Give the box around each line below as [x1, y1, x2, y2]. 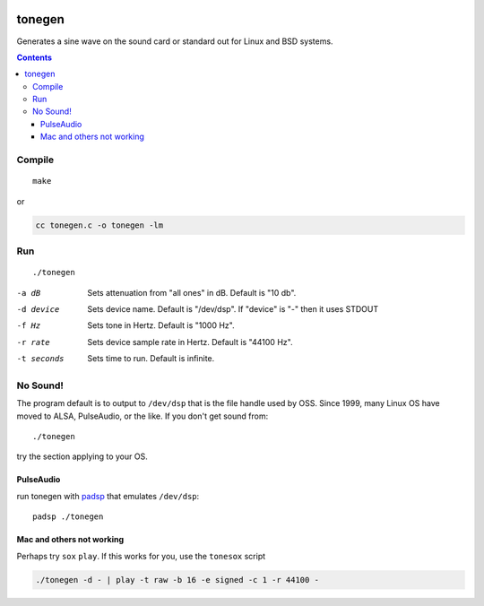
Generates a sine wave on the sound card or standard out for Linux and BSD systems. [16, 36, 333, 47]
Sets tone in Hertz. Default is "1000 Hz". [87, 320, 235, 331]
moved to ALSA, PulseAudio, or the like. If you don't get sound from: [16, 411, 269, 421]
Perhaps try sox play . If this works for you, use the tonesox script [16, 550, 266, 561]
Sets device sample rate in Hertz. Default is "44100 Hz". [87, 336, 293, 347]
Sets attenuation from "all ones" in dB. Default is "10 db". [87, 287, 297, 298]
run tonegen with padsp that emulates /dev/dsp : [16, 490, 200, 501]
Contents [16, 52, 53, 63]
